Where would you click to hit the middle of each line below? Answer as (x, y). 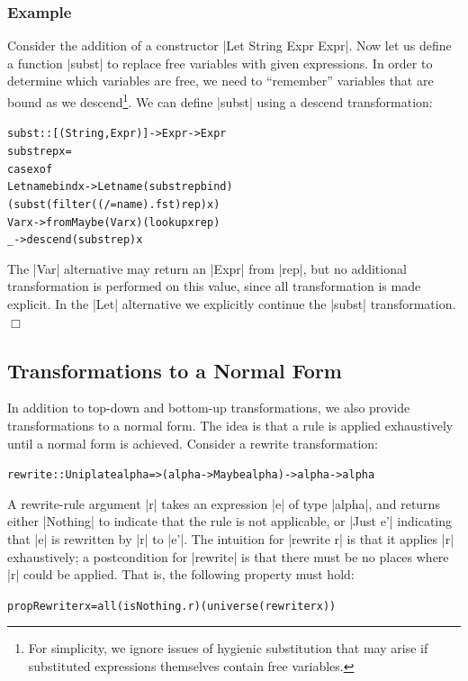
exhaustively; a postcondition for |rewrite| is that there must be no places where (228, 556)
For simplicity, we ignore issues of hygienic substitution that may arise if (228, 648)
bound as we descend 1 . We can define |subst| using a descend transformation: (220, 100)
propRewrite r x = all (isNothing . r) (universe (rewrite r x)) (172, 606)
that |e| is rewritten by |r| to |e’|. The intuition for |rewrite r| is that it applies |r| (231, 539)
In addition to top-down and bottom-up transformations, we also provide (209, 408)
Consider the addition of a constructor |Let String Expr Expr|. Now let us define (229, 45)
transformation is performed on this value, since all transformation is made (214, 286)
